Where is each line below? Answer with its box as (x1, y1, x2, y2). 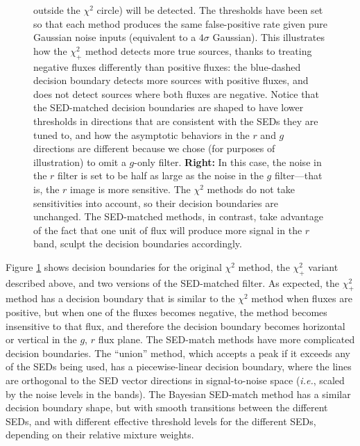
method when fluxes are (251, 291, 352, 306)
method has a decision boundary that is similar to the (6, 291, 235, 306)
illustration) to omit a (33, 154, 126, 169)
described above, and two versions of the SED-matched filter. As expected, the (6, 275, 340, 290)
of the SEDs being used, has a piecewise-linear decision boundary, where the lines (6, 359, 352, 374)
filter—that (274, 168, 323, 183)
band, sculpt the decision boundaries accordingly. (33, 236, 242, 251)
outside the (33, 3, 80, 17)
